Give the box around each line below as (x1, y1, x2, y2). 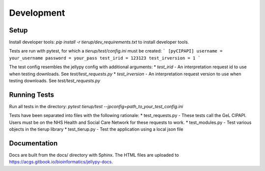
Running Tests (9, 90, 54, 99)
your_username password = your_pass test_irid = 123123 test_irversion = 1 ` (9, 55, 201, 61)
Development (9, 7, 65, 18)
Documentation (9, 139, 58, 147)
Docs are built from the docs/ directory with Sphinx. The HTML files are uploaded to (9, 152, 179, 158)
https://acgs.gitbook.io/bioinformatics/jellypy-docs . (9, 159, 113, 165)
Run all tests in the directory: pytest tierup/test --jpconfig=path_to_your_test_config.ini (9, 103, 184, 109)
